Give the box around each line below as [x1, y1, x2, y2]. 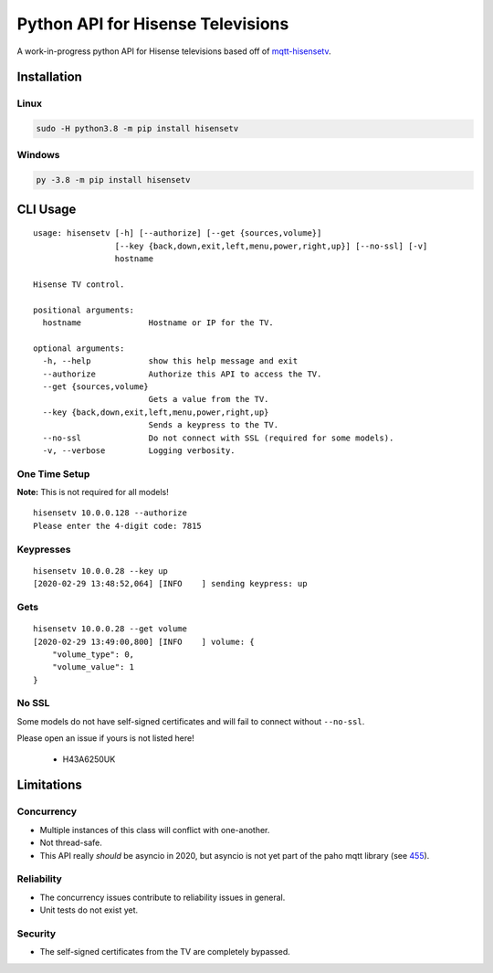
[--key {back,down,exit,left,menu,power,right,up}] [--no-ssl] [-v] [114, 240, 428, 251]
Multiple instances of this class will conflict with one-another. [39, 824, 270, 835]
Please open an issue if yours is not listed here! [16, 733, 195, 744]
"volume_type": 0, [51, 649, 135, 660]
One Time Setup [16, 467, 90, 480]
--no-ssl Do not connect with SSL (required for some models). [42, 432, 394, 443]
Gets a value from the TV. [148, 394, 269, 405]
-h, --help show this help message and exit [42, 356, 299, 366]
